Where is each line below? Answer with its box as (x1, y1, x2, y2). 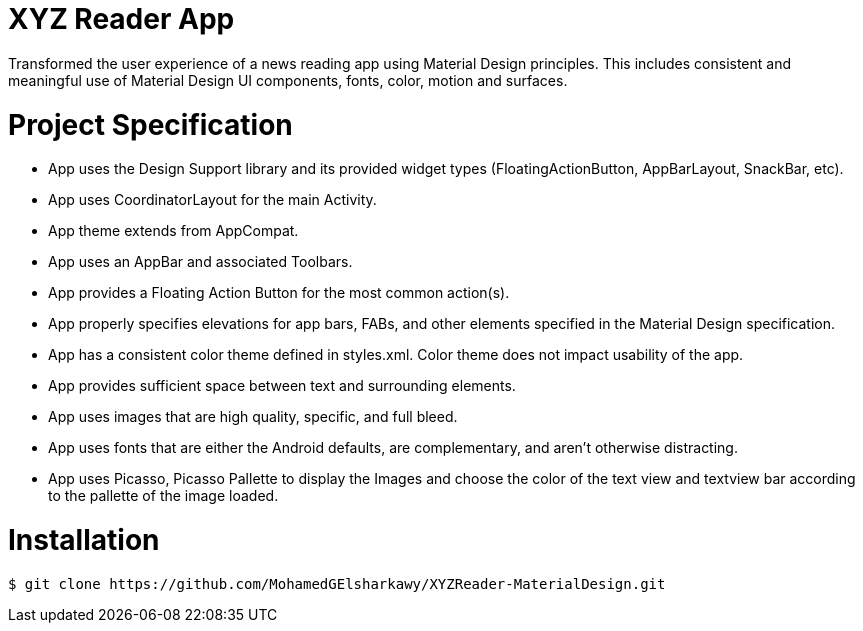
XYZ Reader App (8, 2, 235, 36)
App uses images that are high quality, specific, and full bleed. (48, 408, 458, 426)
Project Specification (8, 107, 293, 142)
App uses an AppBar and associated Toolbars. (48, 253, 353, 271)
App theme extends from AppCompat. (48, 222, 299, 240)
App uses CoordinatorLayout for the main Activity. (48, 191, 377, 209)
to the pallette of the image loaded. (48, 487, 279, 505)
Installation (8, 523, 160, 557)
